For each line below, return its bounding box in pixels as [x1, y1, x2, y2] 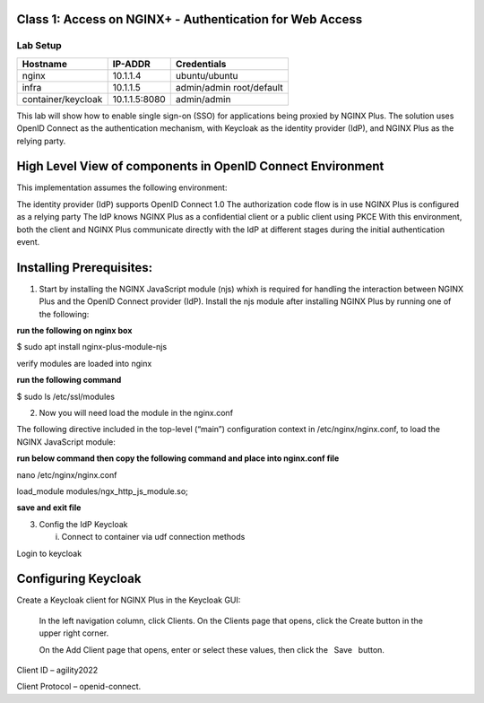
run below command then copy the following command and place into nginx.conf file [16, 453, 340, 464]
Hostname [22, 57, 67, 70]
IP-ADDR [112, 57, 151, 70]
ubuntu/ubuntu [175, 69, 238, 82]
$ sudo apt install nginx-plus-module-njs [16, 342, 168, 352]
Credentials [175, 57, 227, 70]
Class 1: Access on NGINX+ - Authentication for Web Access [16, 12, 363, 27]
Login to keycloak [16, 548, 82, 559]
